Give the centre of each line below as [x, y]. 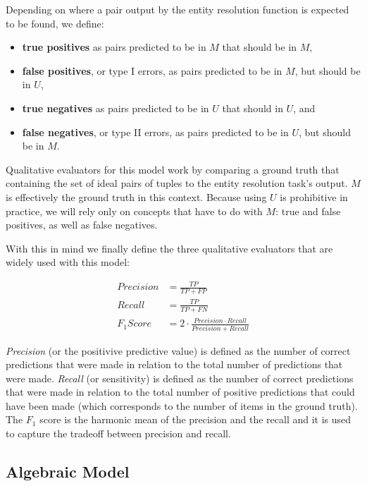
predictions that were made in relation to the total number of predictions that [174, 364]
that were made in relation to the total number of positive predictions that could [180, 392]
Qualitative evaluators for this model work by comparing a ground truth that [173, 169]
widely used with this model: [68, 262]
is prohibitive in [314, 196]
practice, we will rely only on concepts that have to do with [134, 211]
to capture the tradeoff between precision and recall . [118, 433]
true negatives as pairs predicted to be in [116, 108]
